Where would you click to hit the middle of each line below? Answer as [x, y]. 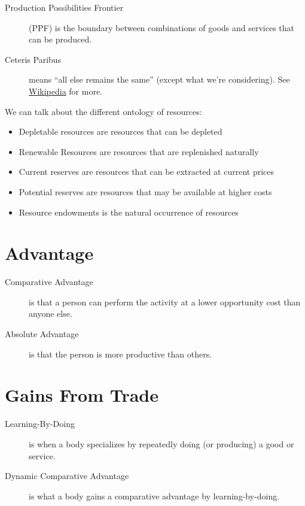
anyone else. [51, 313]
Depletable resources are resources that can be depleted [121, 131]
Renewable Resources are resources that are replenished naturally [139, 151]
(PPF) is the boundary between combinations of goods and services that [162, 27]
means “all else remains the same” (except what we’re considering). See [159, 79]
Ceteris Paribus [33, 59]
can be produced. [60, 39]
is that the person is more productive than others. [121, 354]
